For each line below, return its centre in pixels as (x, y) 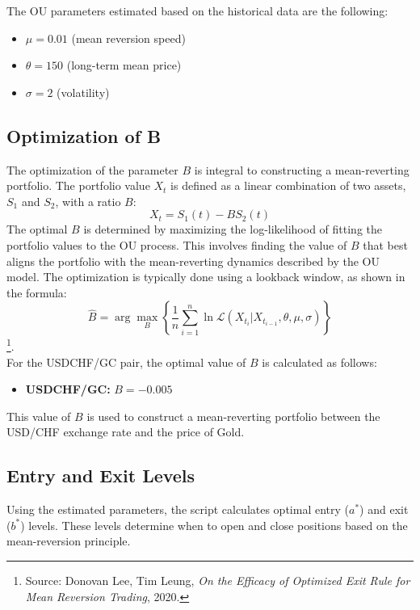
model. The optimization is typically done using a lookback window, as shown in (206, 277)
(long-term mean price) (124, 65)
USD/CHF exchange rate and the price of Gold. (126, 432)
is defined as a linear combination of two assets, (288, 185)
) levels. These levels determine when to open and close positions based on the (214, 525)
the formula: (37, 292)
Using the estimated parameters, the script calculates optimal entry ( (178, 509)
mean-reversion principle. (69, 541)
